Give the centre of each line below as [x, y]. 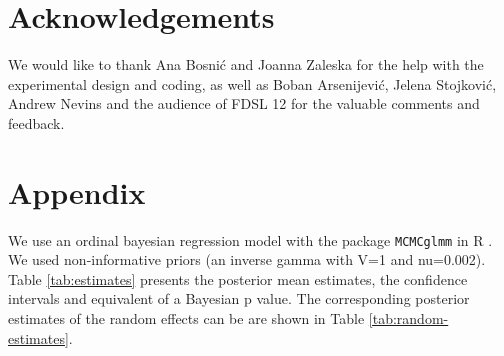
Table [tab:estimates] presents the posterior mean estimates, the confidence [238, 278]
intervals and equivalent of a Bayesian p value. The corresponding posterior [239, 298]
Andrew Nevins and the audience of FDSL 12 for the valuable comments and [244, 103]
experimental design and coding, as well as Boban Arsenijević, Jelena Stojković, [252, 83]
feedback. [36, 122]
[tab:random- [408, 318]
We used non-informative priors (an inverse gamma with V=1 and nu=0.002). [247, 259]
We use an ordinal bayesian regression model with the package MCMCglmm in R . [250, 239]
